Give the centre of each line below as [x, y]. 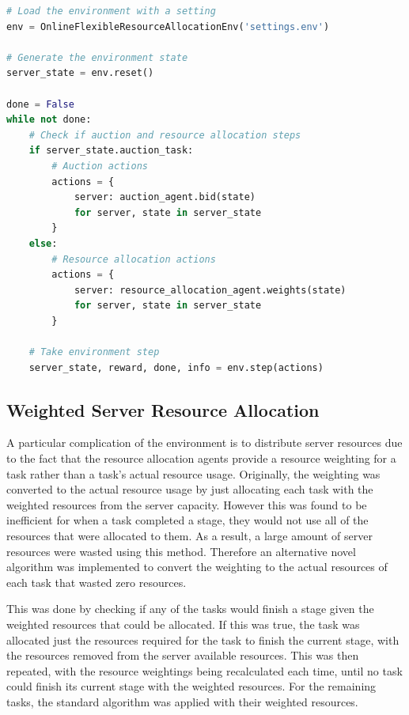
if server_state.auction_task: [111, 151]
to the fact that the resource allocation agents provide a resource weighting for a [201, 458]
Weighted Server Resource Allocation [163, 409]
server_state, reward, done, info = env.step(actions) [176, 367]
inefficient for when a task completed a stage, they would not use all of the [187, 520]
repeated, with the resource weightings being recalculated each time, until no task [204, 670]
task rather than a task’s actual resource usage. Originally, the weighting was [193, 473]
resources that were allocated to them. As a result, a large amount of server [189, 536]
